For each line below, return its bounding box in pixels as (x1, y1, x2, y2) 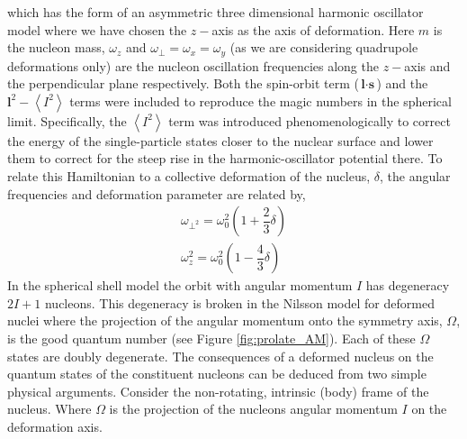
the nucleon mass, (7, 38, 105, 57)
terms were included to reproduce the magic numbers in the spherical (69, 91, 452, 110)
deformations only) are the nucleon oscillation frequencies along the (7, 56, 379, 75)
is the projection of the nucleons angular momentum (109, 399, 398, 418)
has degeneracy (365, 276, 450, 295)
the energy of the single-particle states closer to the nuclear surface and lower (7, 131, 434, 150)
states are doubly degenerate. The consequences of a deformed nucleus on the (7, 346, 434, 365)
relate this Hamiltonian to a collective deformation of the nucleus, (7, 167, 371, 186)
